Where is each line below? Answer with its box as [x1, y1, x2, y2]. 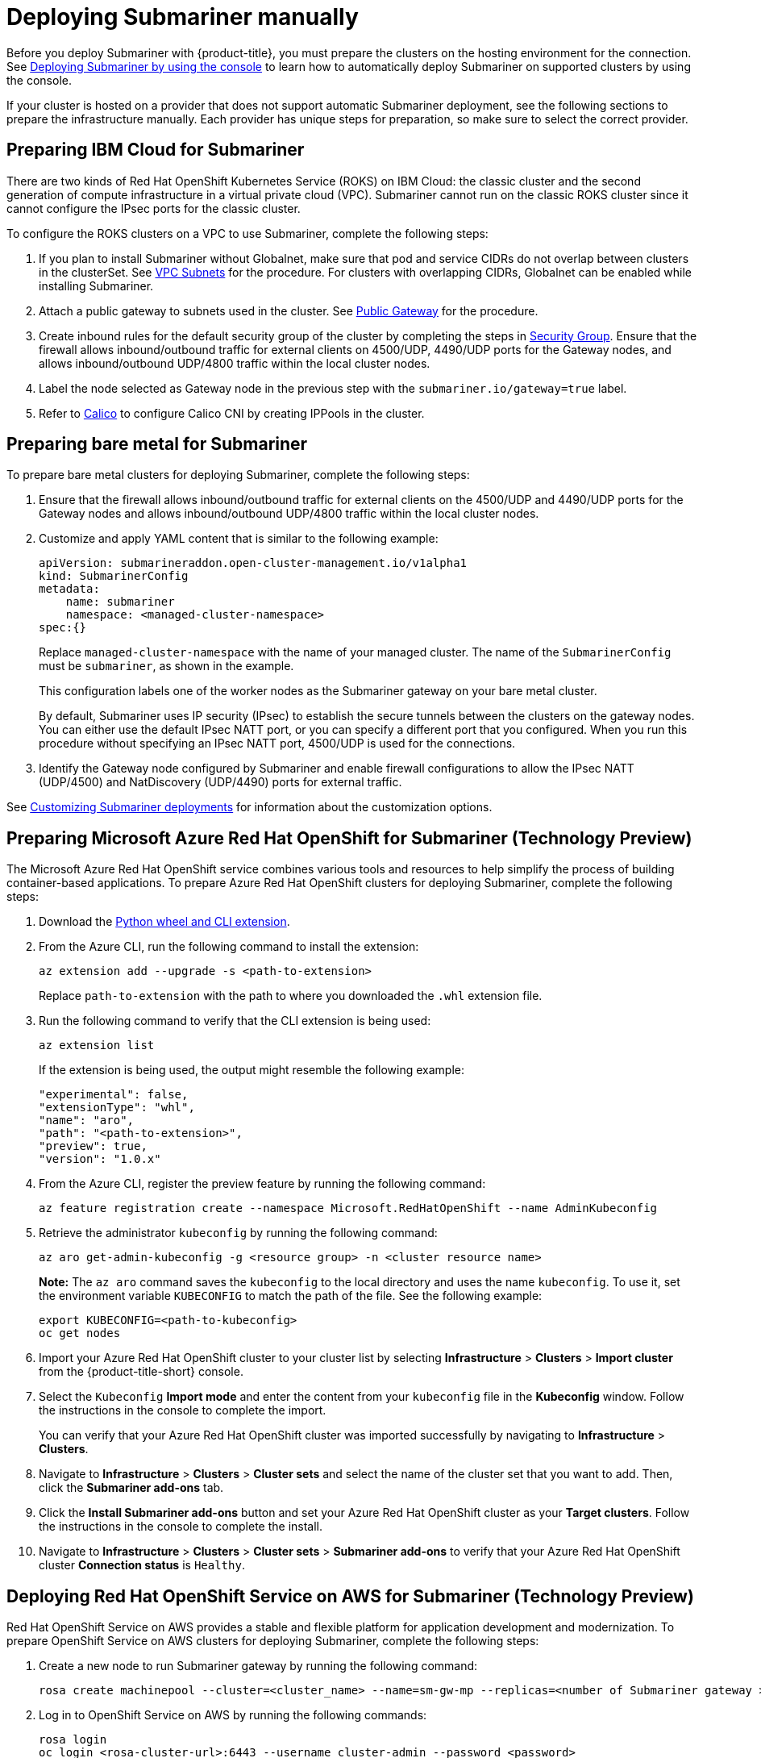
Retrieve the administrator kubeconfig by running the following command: [39, 1226, 438, 1240]
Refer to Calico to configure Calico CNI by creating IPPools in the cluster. [39, 406, 425, 420]
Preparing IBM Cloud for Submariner [6, 140, 305, 160]
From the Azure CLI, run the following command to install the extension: [39, 939, 419, 954]
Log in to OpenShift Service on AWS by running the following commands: [39, 1708, 427, 1723]
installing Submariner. [39, 278, 154, 293]
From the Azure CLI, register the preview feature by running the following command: [39, 1177, 486, 1191]
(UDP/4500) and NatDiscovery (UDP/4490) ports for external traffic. [39, 775, 402, 789]
